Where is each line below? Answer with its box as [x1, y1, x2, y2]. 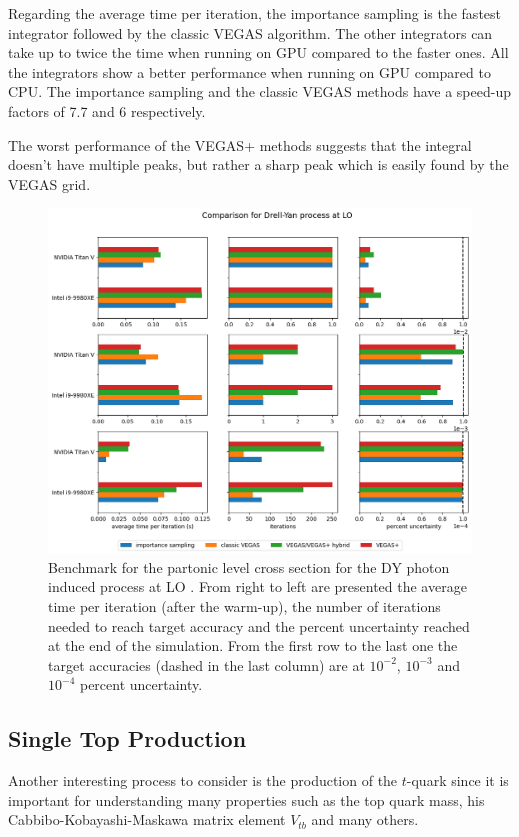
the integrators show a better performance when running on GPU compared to [8, 61, 491, 82]
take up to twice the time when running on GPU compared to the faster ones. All [8, 42, 509, 63]
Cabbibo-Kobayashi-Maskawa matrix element [8, 809, 286, 830]
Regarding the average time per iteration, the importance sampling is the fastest [8, 3, 502, 23]
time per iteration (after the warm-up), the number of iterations [48, 596, 441, 617]
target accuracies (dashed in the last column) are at [48, 654, 365, 675]
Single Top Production [8, 723, 247, 754]
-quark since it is [406, 770, 509, 791]
